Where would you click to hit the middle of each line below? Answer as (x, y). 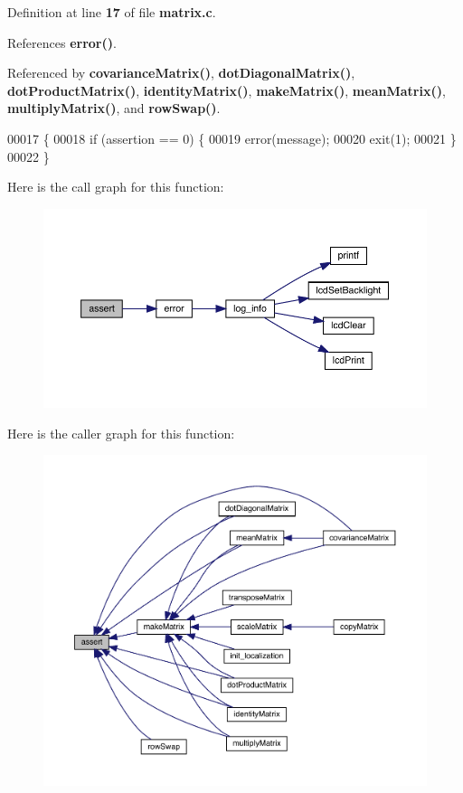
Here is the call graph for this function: (116, 187)
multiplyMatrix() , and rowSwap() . (114, 108)
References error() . (62, 42)
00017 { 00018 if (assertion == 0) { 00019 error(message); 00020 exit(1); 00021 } (232, 138)
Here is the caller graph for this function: (121, 433)
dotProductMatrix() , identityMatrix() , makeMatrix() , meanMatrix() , (227, 90)
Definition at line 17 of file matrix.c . (112, 12)
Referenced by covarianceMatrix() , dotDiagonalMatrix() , (181, 73)
